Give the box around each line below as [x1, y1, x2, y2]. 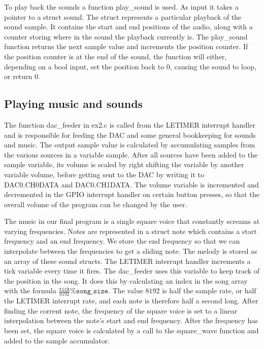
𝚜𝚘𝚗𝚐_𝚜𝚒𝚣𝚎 [76, 288, 109, 295]
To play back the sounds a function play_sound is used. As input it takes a [4, 2, 239, 12]
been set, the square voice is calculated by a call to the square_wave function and [4, 325, 259, 336]
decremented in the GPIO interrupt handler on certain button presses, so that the [4, 189, 259, 200]
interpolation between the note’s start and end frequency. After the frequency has [4, 315, 258, 326]
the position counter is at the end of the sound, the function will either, [4, 51, 227, 61]
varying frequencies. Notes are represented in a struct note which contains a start [4, 225, 257, 236]
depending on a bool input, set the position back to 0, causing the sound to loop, [4, 61, 256, 71]
